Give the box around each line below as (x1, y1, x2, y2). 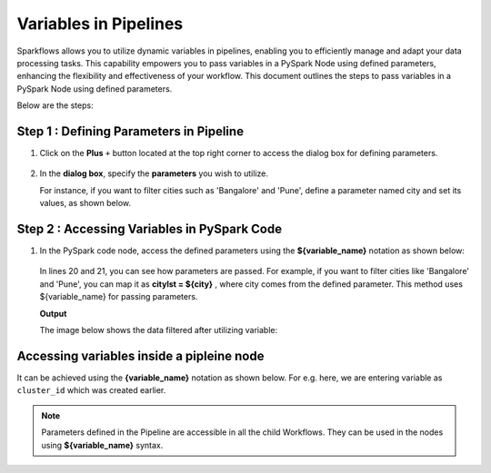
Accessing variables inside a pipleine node (16, 348, 265, 363)
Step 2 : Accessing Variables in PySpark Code (16, 222, 282, 236)
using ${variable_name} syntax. (41, 439, 164, 450)
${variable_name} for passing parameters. (39, 291, 198, 302)
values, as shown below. (39, 198, 132, 209)
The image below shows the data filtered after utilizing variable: (39, 325, 277, 336)
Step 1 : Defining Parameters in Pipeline (16, 123, 245, 139)
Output (39, 308, 67, 319)
